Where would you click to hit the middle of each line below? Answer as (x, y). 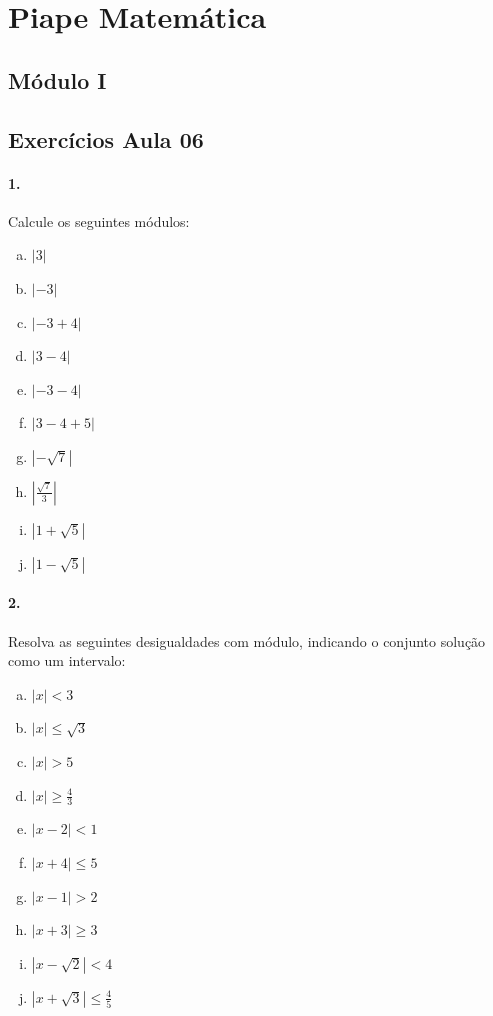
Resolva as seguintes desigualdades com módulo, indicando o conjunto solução (247, 640)
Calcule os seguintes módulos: (99, 220)
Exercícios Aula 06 (106, 138)
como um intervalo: (67, 660)
